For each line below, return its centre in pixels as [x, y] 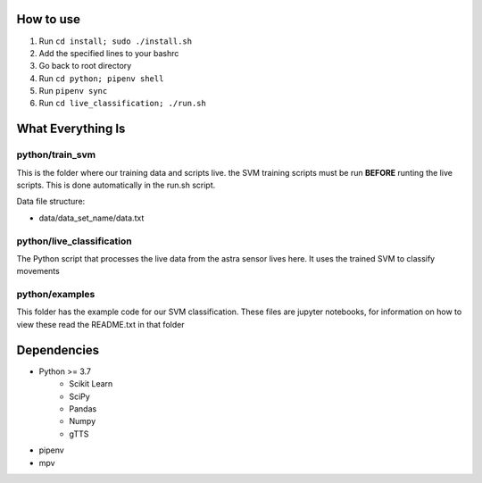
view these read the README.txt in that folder [100, 324]
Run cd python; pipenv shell [101, 78]
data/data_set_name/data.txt [91, 218]
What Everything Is [71, 129]
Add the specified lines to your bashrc [109, 53]
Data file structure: [51, 202]
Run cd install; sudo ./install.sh [115, 41]
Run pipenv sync [73, 91]
